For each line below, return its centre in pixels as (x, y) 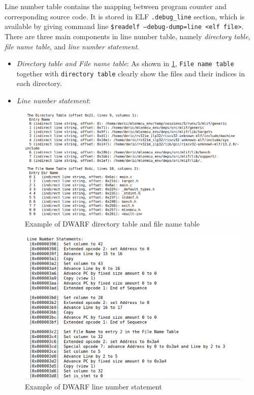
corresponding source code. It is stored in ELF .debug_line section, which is (125, 16)
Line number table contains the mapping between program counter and (116, 6)
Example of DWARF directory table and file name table (112, 224)
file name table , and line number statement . (72, 46)
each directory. (39, 83)
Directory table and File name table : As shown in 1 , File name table (125, 63)
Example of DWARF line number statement (93, 386)
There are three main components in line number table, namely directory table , (128, 36)
